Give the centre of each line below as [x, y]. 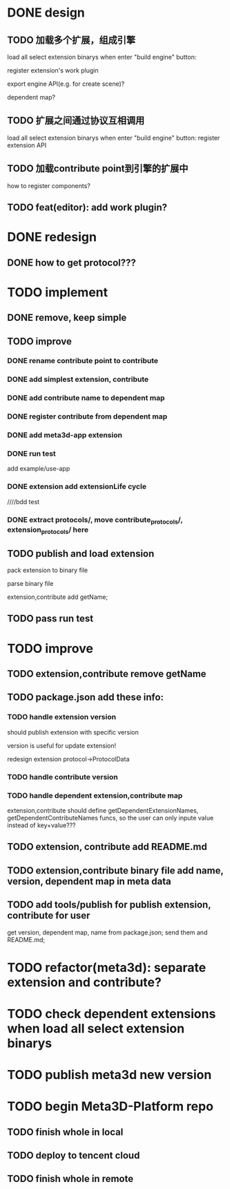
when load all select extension [96, 1028]
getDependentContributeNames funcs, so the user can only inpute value [111, 818]
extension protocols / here [48, 530]
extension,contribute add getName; [58, 597]
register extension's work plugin [53, 70]
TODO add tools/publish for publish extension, [109, 905]
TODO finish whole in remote [70, 1179]
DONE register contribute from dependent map [87, 416]
